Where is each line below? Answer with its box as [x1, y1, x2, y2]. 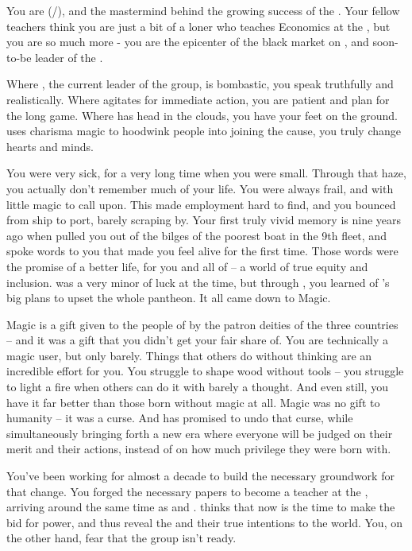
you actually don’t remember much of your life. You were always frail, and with [6, 180, 394, 196]
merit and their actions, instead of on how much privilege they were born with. [6, 440, 391, 457]
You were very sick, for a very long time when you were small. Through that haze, [6, 165, 406, 181]
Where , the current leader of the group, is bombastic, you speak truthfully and [6, 76, 394, 92]
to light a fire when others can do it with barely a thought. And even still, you [6, 378, 388, 395]
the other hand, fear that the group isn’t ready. [6, 530, 237, 546]
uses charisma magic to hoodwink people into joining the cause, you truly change [6, 122, 401, 139]
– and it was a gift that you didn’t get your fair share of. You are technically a [6, 332, 388, 348]
